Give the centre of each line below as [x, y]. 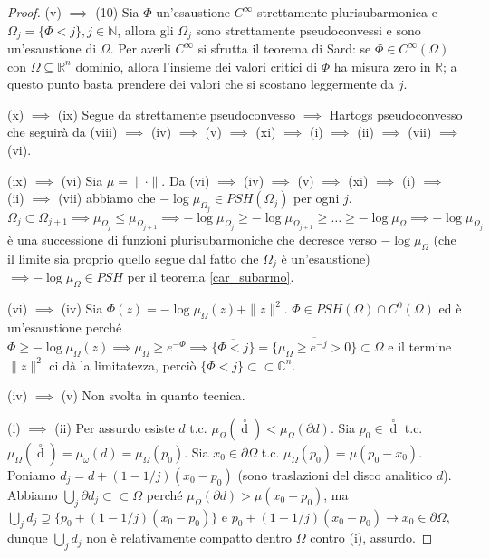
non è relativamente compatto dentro [189, 538]
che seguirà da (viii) [62, 132]
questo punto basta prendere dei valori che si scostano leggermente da [201, 84]
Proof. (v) [34, 12]
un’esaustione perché [65, 327]
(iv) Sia [82, 308]
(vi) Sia [82, 180]
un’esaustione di [52, 48]
